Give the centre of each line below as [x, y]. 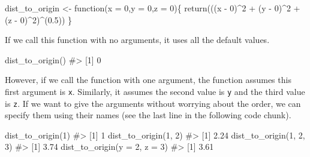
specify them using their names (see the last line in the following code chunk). [148, 115]
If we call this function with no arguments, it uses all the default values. [137, 40]
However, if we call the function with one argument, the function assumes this [148, 80]
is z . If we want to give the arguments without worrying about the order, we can [153, 103]
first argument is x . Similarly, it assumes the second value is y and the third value [155, 91]
